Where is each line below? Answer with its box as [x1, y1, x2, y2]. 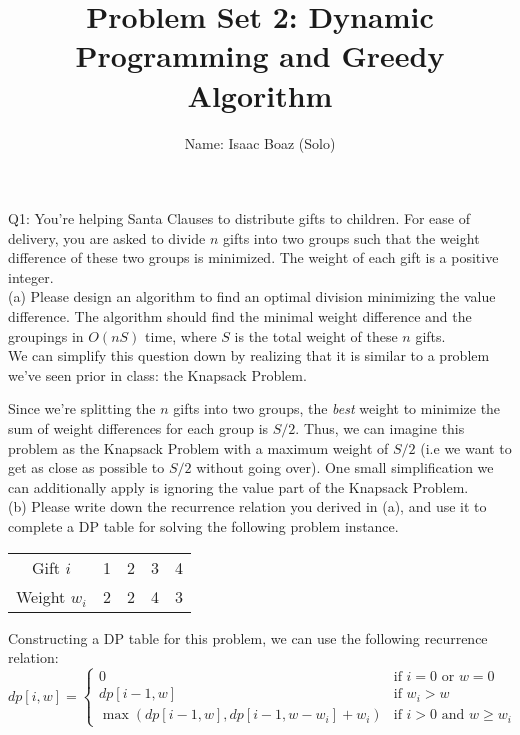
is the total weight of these [234, 325, 398, 346]
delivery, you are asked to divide [8, 227, 206, 248]
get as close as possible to [8, 457, 165, 478]
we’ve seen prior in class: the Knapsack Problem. [8, 364, 307, 385]
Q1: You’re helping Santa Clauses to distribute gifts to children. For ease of [8, 208, 470, 229]
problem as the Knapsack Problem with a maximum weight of [8, 437, 389, 458]
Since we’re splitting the [8, 398, 156, 419]
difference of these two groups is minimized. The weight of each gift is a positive [8, 247, 499, 268]
